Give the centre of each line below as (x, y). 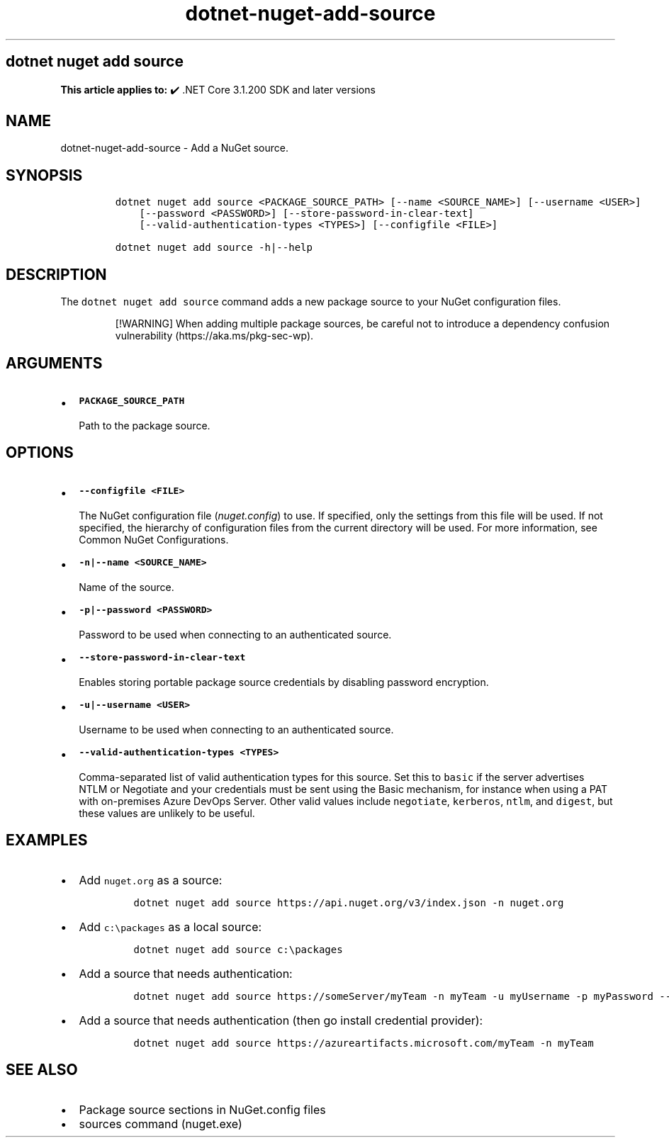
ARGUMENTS (54, 363)
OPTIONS (40, 453)
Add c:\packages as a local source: (170, 927)
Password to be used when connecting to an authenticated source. (235, 634)
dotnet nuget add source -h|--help (214, 248)
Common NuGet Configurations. (154, 539)
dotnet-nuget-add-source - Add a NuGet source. (174, 148)
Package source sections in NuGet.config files (202, 1109)
